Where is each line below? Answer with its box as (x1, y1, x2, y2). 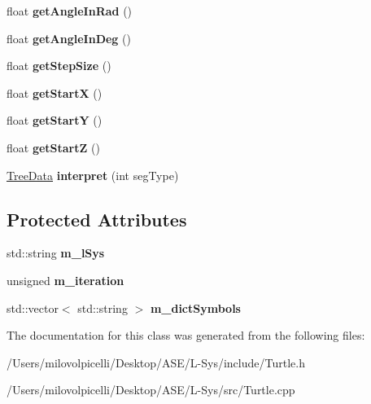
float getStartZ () (7, 138, 100, 156)
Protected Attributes (7, 206, 187, 231)
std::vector (7, 299, 59, 316)
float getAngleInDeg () (7, 29, 131, 46)
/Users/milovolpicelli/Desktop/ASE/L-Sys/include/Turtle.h (7, 353, 305, 371)
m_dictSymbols (150, 299, 241, 316)
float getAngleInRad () (7, 2, 133, 19)
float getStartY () (7, 112, 103, 129)
